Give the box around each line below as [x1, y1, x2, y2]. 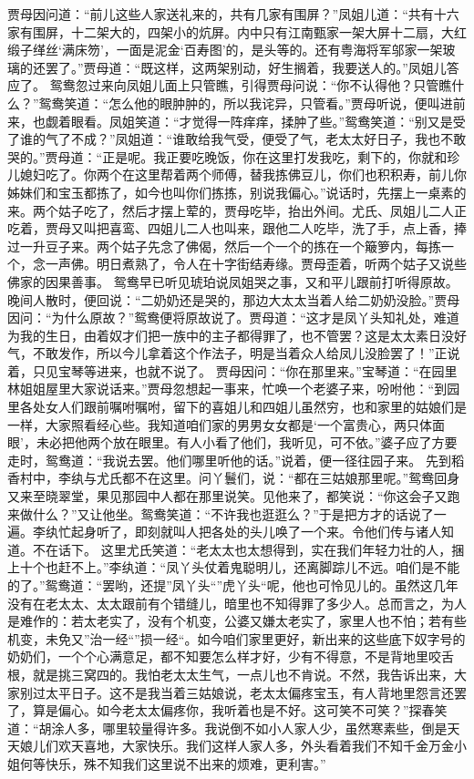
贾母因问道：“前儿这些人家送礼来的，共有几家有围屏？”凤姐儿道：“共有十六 [7, 5, 459, 23]
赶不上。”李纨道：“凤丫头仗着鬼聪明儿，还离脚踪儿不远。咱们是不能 [57, 558, 460, 577]
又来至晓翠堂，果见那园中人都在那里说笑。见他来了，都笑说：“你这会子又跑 [7, 487, 460, 506]
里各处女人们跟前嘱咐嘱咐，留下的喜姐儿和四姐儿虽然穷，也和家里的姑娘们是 [7, 397, 467, 416]
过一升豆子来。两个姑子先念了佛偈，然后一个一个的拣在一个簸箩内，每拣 [7, 236, 441, 255]
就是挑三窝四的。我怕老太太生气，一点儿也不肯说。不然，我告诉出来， [32, 664, 454, 683]
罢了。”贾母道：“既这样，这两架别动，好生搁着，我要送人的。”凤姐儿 [45, 57, 447, 77]
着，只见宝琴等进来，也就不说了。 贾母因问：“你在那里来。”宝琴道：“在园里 [7, 361, 458, 380]
